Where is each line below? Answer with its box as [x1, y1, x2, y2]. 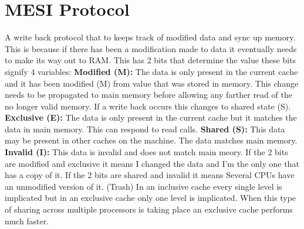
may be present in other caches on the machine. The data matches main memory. [5, 134, 298, 146]
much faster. [5, 214, 49, 227]
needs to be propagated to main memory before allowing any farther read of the [5, 88, 292, 101]
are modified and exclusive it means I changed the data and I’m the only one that [5, 157, 299, 169]
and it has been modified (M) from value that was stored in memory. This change [5, 77, 299, 89]
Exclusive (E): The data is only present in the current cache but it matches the [5, 111, 297, 124]
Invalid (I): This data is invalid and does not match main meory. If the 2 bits [5, 146, 288, 158]
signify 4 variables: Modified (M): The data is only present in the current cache [5, 65, 298, 77]
